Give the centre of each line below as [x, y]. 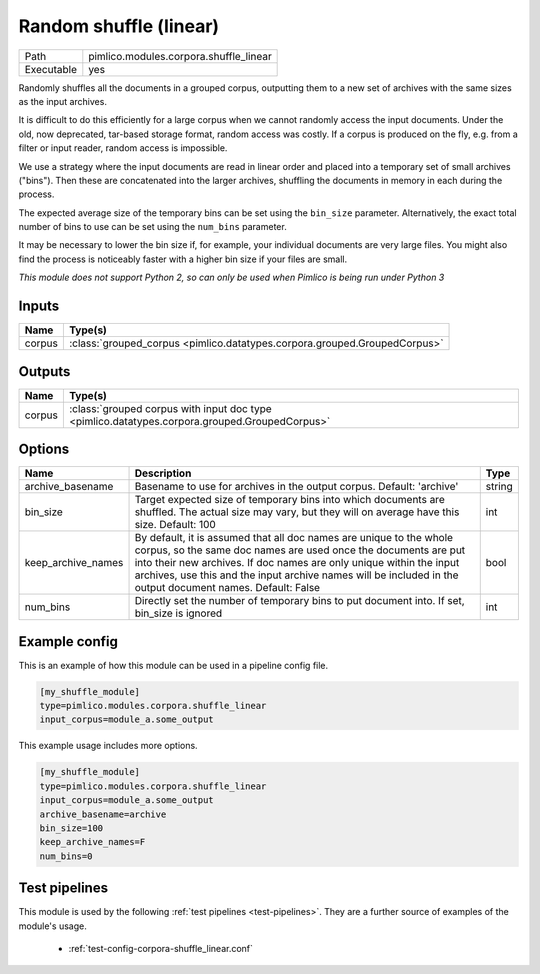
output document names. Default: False [227, 588]
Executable [50, 69]
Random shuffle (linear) [119, 26]
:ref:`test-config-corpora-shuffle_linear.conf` [161, 949]
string [499, 487]
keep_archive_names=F [92, 842]
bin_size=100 [71, 828]
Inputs [39, 306]
